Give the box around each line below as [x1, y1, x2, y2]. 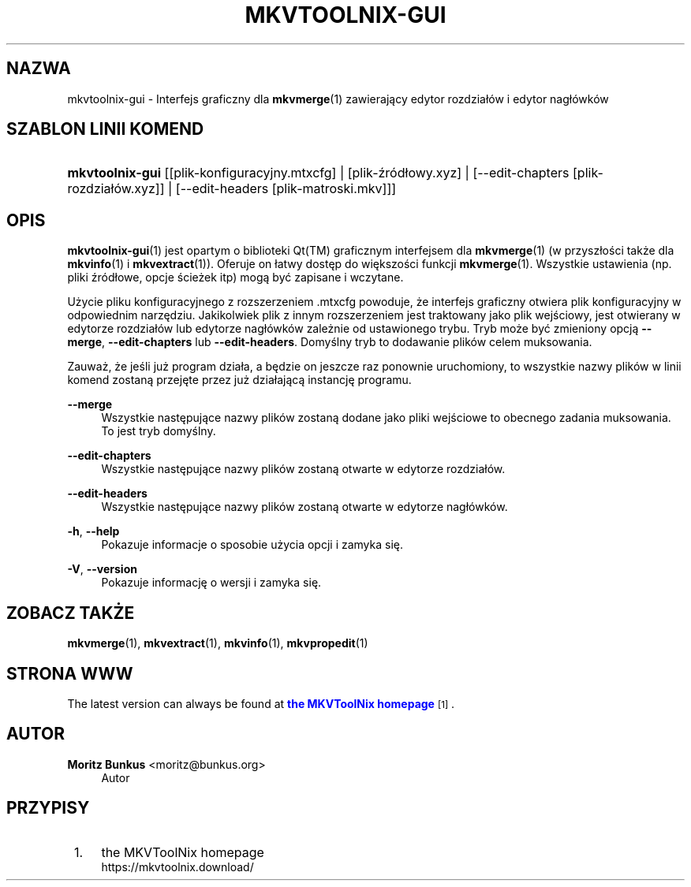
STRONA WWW [6, 663, 133, 684]
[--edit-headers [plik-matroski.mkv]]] [175, 181, 397, 197]
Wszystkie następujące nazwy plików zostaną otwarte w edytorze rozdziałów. [101, 462, 506, 476]
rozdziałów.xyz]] [67, 181, 165, 197]
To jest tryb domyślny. [101, 424, 216, 438]
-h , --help [67, 524, 120, 539]
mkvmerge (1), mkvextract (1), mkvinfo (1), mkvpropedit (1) [67, 636, 368, 650]
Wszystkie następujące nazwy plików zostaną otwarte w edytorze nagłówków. [101, 500, 508, 514]
